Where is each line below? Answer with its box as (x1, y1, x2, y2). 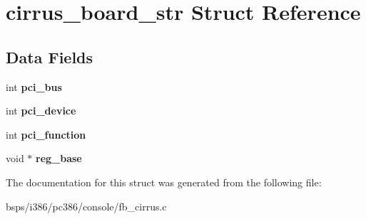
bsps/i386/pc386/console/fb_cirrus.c (6, 198, 167, 213)
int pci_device (6, 103, 76, 118)
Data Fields (6, 46, 93, 68)
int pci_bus (6, 79, 62, 94)
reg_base (36, 151, 82, 166)
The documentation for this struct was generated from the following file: (6, 174, 322, 189)
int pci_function (6, 127, 86, 141)
